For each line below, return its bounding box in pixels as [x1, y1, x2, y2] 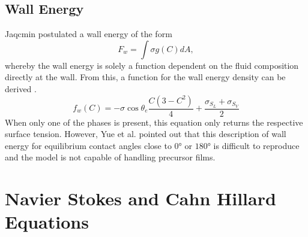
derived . [5, 82, 37, 95]
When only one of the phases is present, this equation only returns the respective [5, 116, 303, 128]
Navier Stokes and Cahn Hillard [5, 186, 276, 211]
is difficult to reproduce [213, 139, 300, 151]
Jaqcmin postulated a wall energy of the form [5, 28, 172, 40]
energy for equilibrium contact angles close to [5, 139, 172, 151]
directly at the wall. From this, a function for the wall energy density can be [5, 71, 286, 83]
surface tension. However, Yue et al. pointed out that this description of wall [5, 127, 286, 140]
